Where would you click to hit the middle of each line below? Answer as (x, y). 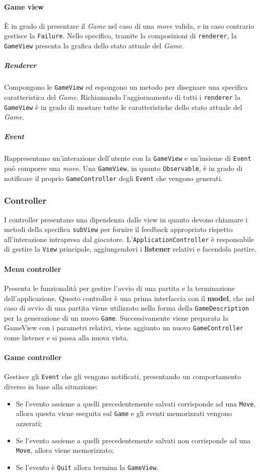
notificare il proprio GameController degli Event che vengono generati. (113, 178)
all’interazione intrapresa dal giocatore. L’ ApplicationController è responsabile (129, 239)
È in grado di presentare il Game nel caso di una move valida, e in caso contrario (129, 25)
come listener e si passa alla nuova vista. (66, 338)
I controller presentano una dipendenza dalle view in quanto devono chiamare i (126, 219)
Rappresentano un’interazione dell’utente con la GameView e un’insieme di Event (128, 158)
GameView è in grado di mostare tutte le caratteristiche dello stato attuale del (123, 107)
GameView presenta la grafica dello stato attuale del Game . (94, 46)
